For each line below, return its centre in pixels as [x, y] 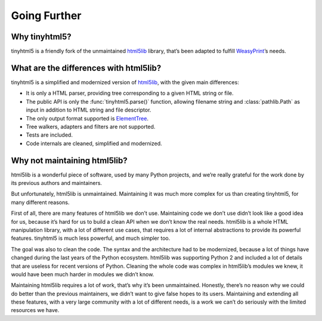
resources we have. [35, 310]
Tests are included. [49, 135]
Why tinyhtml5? [41, 37]
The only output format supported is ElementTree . [87, 118]
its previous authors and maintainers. [57, 183]
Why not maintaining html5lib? [69, 160]
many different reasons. [40, 202]
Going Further [46, 16]
